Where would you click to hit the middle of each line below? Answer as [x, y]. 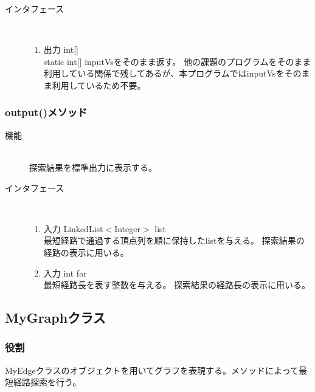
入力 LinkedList [73, 228]
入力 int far [65, 273]
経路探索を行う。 [47, 382]
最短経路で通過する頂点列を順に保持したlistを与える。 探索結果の [174, 240]
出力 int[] [61, 50]
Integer [127, 228]
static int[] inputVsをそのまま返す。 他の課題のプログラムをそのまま [177, 61]
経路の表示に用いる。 [86, 252]
